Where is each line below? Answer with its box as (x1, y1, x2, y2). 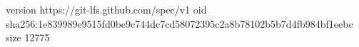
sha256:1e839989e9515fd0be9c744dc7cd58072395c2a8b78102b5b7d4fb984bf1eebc (6, 16, 353, 31)
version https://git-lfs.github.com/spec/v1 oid (6, 2, 207, 16)
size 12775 (6, 30, 50, 45)
